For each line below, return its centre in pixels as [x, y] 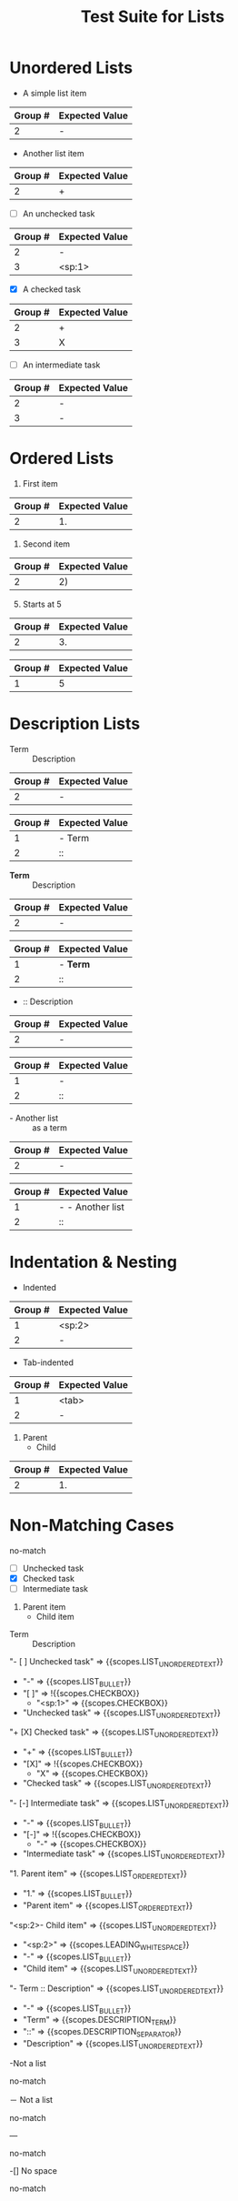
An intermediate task [61, 365]
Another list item [53, 153]
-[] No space [33, 2170]
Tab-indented [48, 1362]
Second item [46, 544]
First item [40, 484]
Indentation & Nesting [93, 1262]
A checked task [52, 289]
